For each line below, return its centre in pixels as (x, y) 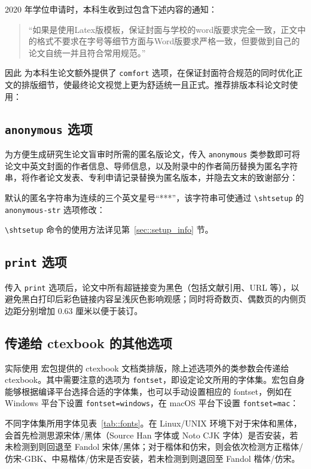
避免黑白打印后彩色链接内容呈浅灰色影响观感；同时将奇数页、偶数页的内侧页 (155, 299)
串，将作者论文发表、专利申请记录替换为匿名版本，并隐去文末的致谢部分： (151, 177)
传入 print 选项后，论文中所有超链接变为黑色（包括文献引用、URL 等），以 (152, 287)
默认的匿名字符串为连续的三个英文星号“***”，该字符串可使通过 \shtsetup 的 (154, 197)
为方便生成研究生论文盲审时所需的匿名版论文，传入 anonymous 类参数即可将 (153, 154)
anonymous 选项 (49, 128)
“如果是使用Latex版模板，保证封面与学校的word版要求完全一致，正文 (163, 29)
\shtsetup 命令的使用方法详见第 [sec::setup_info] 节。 (109, 229)
